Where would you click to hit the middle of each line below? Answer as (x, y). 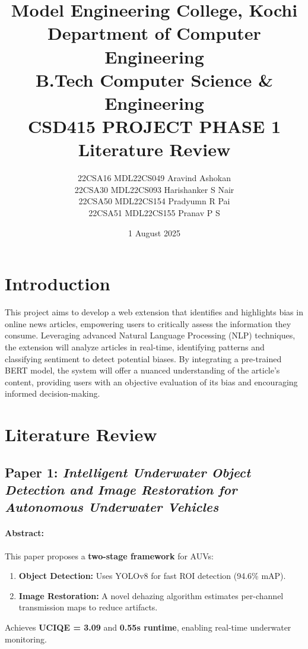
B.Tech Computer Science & (154, 79)
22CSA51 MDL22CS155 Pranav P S (154, 213)
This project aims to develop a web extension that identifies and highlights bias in (154, 312)
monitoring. (26, 639)
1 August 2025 (154, 232)
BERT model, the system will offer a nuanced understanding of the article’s (142, 370)
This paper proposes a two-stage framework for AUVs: (109, 555)
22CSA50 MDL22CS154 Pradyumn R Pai (154, 201)
